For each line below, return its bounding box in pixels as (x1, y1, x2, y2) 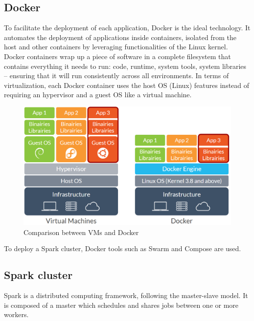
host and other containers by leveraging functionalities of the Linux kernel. (4, 42, 228, 52)
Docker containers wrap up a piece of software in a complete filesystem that (4, 51, 231, 61)
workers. (4, 309, 29, 320)
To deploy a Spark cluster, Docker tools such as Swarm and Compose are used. (4, 243, 241, 254)
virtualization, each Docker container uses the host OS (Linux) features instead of (4, 80, 250, 90)
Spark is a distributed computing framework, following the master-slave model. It (4, 290, 248, 300)
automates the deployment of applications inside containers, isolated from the (4, 32, 236, 42)
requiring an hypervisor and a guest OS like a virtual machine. (4, 89, 192, 100)
